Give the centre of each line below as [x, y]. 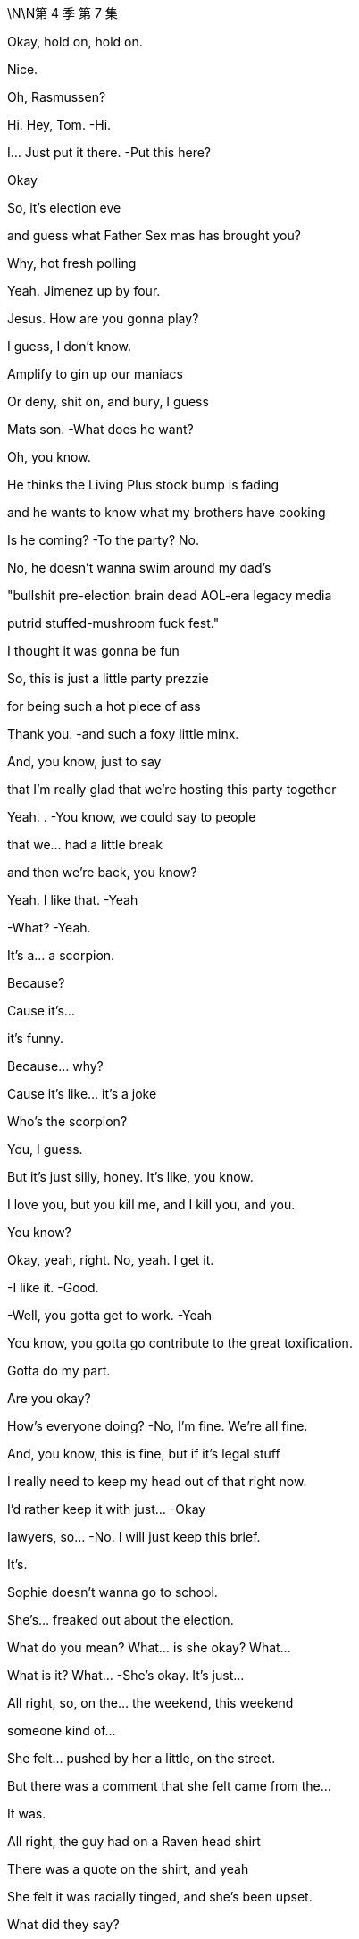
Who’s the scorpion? [67, 1121]
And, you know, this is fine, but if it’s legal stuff [144, 1454]
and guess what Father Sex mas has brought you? [154, 235]
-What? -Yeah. [49, 928]
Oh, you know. [49, 457]
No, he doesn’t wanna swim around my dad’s [139, 568]
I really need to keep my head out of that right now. [157, 1481]
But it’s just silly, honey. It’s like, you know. [130, 1177]
